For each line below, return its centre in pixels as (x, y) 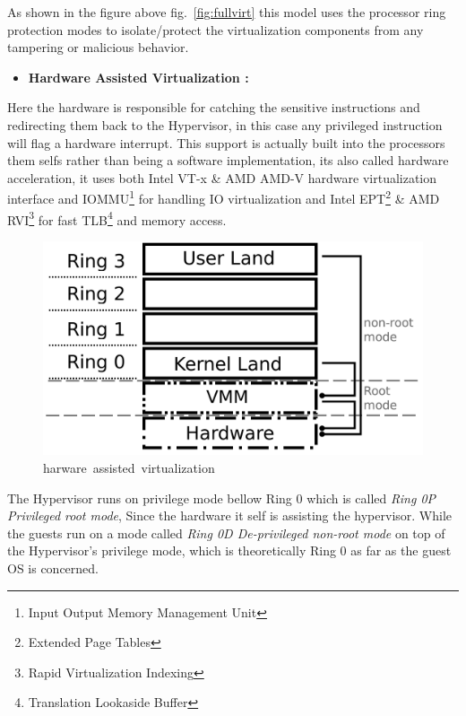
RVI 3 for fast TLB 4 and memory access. (117, 218)
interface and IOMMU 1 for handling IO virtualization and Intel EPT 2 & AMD (224, 197)
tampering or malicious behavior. (98, 47)
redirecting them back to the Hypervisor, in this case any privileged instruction (225, 124)
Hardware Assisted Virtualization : (138, 77)
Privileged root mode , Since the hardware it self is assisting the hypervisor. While (230, 515)
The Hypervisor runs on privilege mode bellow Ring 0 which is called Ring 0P (222, 498)
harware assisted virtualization (129, 467)
